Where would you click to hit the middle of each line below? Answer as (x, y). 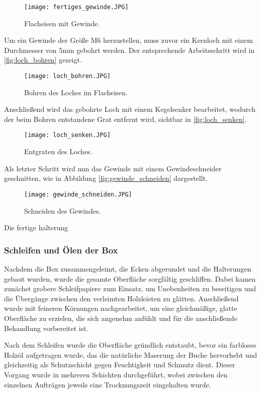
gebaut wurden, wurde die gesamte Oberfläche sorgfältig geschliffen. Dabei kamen (130, 278)
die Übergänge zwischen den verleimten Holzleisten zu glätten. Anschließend (121, 298)
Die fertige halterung (36, 227)
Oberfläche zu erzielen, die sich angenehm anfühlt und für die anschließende (121, 318)
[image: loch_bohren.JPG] (67, 76)
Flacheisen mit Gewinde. (62, 23)
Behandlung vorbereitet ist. (46, 328)
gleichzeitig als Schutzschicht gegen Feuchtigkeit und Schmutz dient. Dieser (120, 365)
